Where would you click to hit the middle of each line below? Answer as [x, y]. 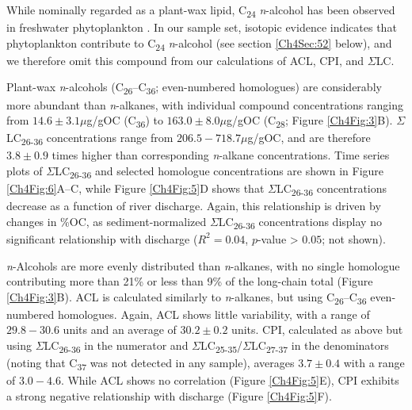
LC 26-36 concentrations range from [90, 139]
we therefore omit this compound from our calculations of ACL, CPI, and [185, 60]
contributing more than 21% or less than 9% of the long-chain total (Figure [190, 281]
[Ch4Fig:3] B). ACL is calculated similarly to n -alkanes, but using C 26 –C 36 [187, 297]
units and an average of [120, 330]
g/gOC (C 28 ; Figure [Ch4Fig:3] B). [310, 121]
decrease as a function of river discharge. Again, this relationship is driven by [194, 206]
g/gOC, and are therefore [309, 138]
